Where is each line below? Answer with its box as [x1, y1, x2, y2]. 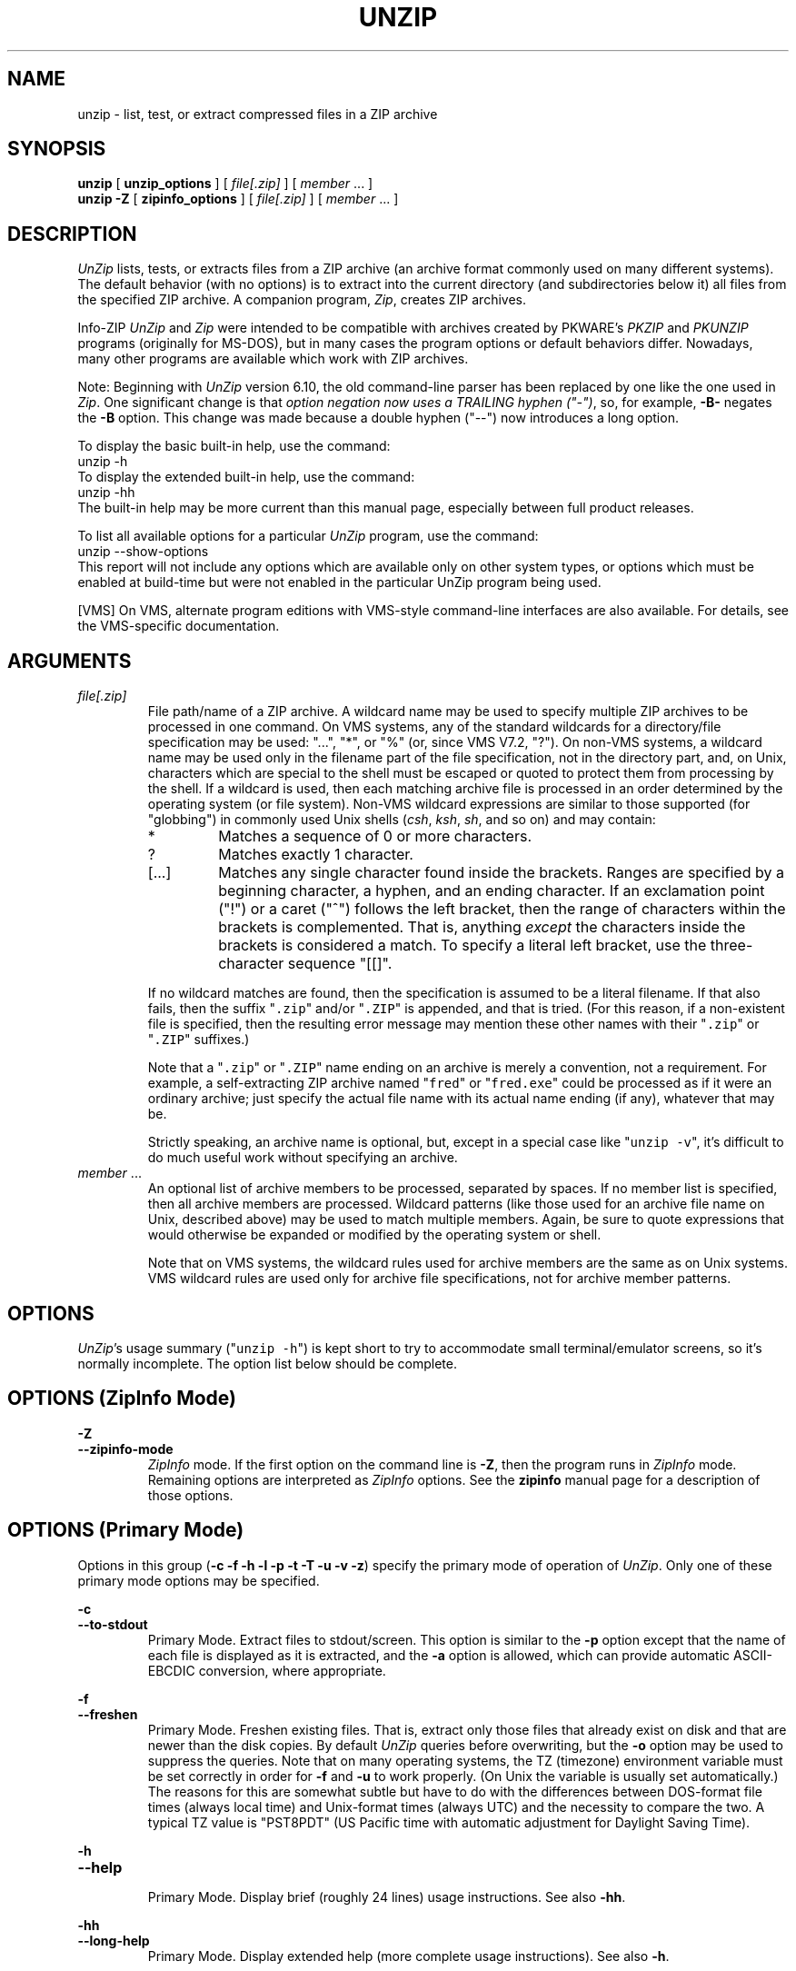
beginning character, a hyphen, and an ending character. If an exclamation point [218, 881, 765, 901]
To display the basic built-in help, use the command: [77, 438, 391, 454]
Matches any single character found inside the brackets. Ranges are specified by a [218, 863, 784, 882]
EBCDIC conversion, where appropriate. [147, 1662, 386, 1678]
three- [710, 936, 753, 955]
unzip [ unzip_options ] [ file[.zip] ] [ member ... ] [77, 175, 373, 192]
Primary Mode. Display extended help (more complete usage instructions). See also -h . [147, 1947, 670, 1964]
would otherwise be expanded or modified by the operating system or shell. [147, 1227, 602, 1243]
